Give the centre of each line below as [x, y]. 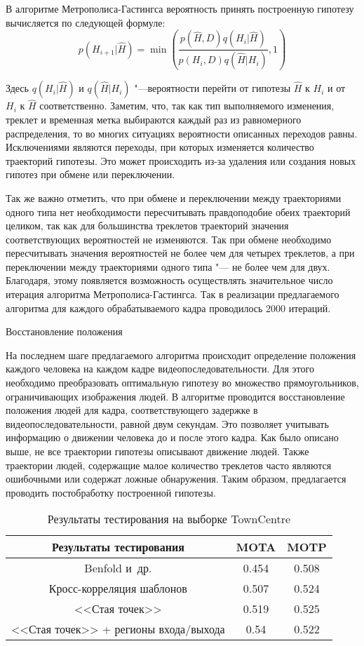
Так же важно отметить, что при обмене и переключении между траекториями [174, 197]
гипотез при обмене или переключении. [90, 174]
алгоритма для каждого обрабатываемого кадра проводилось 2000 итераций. [168, 308]
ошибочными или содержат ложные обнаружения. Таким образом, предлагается [176, 479]
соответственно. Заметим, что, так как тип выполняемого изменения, [187, 106]
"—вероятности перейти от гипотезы [213, 88]
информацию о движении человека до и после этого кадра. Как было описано [172, 437]
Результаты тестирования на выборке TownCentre [169, 519]
